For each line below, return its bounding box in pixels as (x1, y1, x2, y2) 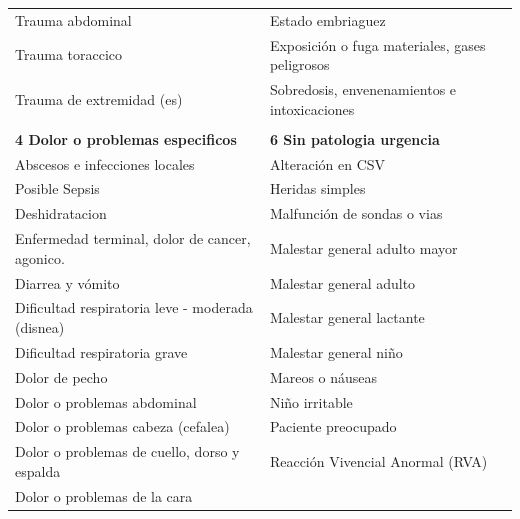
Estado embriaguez (269, 9, 386, 30)
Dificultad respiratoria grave (15, 341, 188, 362)
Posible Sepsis (15, 178, 100, 199)
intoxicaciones (269, 98, 355, 119)
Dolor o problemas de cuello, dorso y (15, 441, 240, 462)
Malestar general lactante (269, 307, 425, 328)
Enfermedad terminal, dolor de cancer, (15, 228, 251, 249)
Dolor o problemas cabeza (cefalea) (15, 416, 230, 437)
